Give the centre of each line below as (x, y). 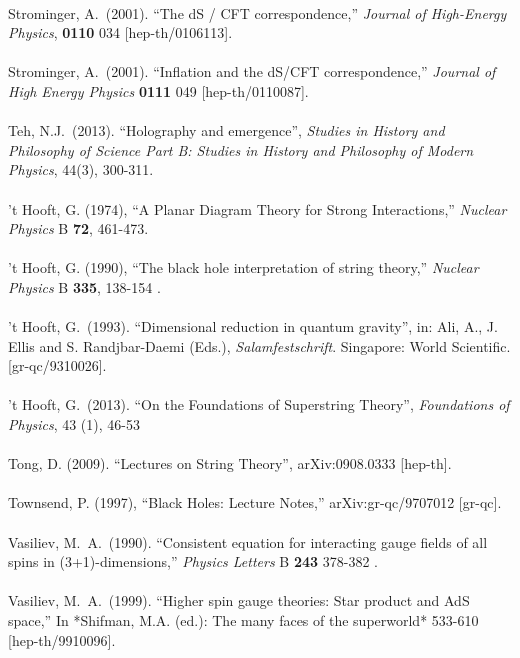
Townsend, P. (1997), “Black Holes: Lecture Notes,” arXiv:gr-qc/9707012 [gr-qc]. (255, 502)
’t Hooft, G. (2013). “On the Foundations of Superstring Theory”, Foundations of (259, 404)
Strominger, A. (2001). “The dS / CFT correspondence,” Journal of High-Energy (257, 12)
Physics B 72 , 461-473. (78, 228)
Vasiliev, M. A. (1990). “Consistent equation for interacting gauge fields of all (248, 541)
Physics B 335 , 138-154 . (84, 286)
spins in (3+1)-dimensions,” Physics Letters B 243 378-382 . (193, 561)
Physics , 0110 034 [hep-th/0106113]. (120, 32)
